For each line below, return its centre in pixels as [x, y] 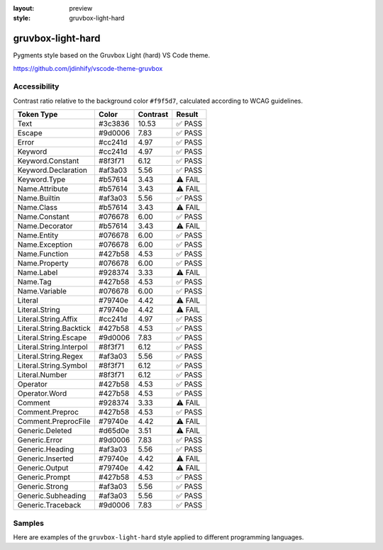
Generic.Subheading [52, 496]
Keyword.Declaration [52, 170]
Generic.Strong [43, 487]
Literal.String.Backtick [54, 328]
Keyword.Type [41, 179]
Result [187, 115]
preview [81, 8]
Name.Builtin [39, 198]
